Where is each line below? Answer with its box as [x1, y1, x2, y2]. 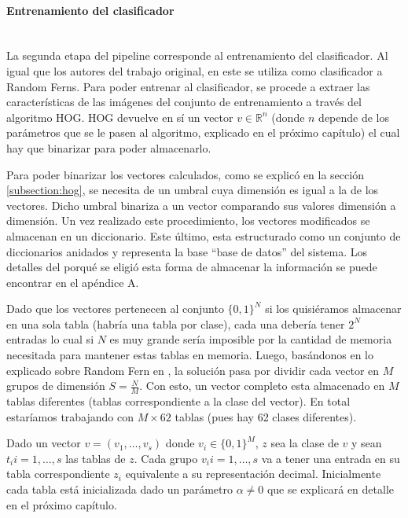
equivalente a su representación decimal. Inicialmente [125, 465, 381, 482]
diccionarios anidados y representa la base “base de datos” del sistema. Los [6, 243, 368, 259]
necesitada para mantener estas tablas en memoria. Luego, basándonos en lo [6, 347, 374, 363]
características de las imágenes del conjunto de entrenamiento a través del [6, 94, 362, 110]
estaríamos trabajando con [6, 408, 134, 424]
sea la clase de [270, 435, 339, 451]
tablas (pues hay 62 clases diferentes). [175, 408, 357, 424]
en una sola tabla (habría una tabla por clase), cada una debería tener [6, 315, 345, 332]
